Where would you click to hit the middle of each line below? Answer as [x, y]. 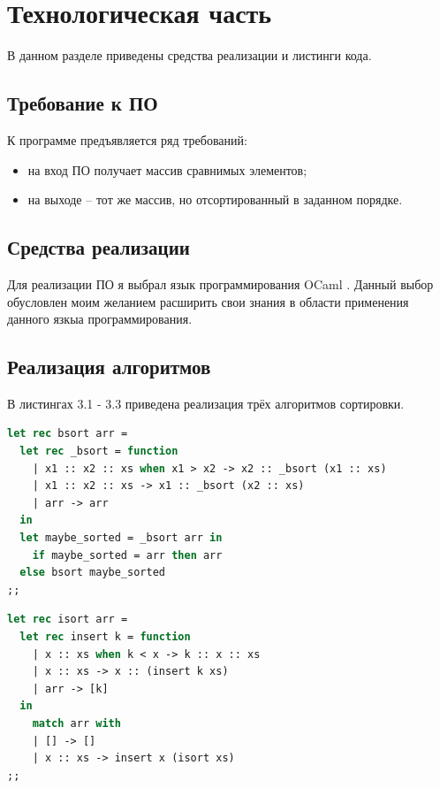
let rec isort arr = [68, 620]
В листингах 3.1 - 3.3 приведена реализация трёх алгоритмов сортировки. [206, 403]
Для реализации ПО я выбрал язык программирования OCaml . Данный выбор [220, 283]
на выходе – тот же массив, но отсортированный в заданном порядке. [215, 199]
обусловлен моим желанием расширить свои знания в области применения [208, 301]
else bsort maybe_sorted [92, 573]
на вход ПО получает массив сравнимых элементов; [167, 169]
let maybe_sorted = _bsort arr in [121, 538]
